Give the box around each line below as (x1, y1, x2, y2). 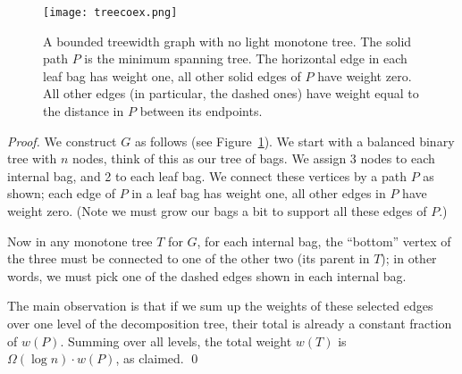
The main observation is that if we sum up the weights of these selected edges (7, 296, 433, 315)
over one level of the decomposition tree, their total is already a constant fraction (7, 313, 452, 332)
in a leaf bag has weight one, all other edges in (131, 184, 386, 203)
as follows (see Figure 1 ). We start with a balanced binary (134, 131, 455, 150)
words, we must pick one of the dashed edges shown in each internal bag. (7, 266, 407, 285)
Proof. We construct (7, 131, 117, 150)
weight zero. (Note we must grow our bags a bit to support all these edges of (7, 202, 427, 220)
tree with (7, 149, 57, 168)
